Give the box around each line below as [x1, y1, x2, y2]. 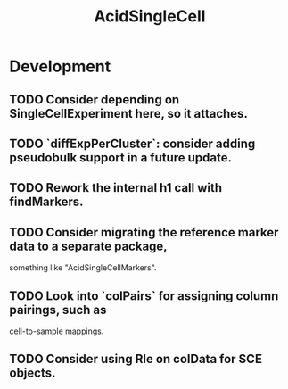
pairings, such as [9, 302, 107, 318]
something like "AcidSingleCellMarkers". [9, 262, 158, 273]
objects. [9, 366, 56, 381]
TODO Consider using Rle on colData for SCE [9, 352, 263, 367]
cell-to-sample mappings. [9, 326, 104, 336]
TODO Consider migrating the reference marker [9, 225, 279, 240]
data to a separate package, [9, 238, 168, 253]
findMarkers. [9, 194, 84, 210]
